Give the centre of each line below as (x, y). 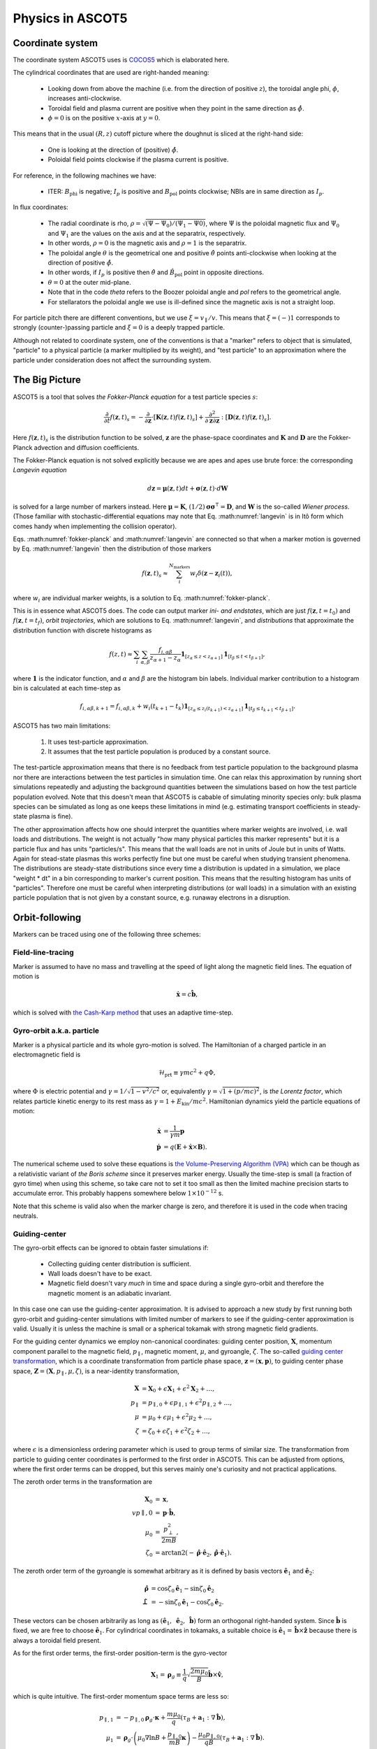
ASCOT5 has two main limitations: (62, 726)
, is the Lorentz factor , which (301, 1091)
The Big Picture (47, 380)
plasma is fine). (51, 816)
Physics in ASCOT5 (70, 18)
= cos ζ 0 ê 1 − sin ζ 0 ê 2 (183, 1589)
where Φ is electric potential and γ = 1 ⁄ (69, 1091)
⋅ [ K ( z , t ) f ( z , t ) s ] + (177, 418)
